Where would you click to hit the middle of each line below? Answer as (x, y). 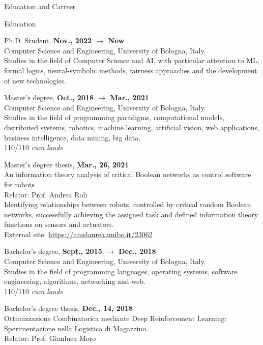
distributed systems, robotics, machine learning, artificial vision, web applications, (132, 127)
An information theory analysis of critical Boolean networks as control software (128, 174)
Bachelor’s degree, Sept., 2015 (53, 251)
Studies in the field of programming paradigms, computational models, (114, 117)
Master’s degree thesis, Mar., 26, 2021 (67, 164)
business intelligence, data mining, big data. (72, 137)
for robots (20, 184)
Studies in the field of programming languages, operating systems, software (121, 271)
